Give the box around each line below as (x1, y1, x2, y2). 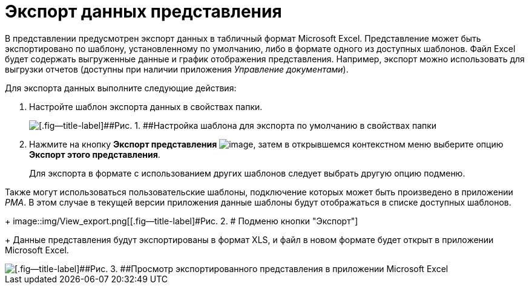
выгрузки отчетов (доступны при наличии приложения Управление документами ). (5, 63, 349, 74)
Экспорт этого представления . (29, 149, 160, 160)
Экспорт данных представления (5, 1, 282, 22)
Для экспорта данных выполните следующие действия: (5, 82, 237, 93)
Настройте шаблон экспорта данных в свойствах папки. (29, 101, 263, 112)
